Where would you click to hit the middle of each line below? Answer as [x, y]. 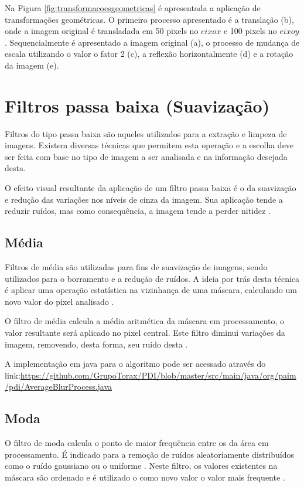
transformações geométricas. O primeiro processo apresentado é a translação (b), [149, 19]
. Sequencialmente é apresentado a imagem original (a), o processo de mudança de [152, 42]
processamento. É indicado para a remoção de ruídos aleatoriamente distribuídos [149, 454]
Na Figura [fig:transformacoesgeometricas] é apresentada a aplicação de [133, 8]
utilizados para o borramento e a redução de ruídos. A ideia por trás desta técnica [152, 278]
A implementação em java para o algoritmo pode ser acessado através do [135, 364]
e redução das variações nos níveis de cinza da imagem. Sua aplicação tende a [144, 199]
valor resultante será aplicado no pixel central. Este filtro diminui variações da [145, 333]
